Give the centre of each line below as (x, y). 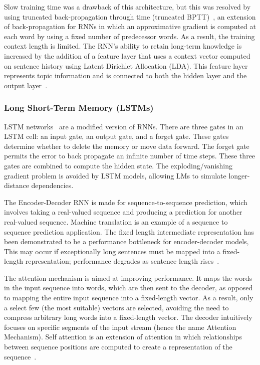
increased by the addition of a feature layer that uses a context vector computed (127, 55)
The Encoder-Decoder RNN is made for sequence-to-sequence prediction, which (126, 202)
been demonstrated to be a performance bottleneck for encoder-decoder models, (126, 241)
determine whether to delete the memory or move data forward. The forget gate (127, 146)
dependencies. (52, 185)
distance (17, 185)
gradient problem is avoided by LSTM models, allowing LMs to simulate (115, 175)
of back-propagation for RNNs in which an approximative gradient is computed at (130, 26)
